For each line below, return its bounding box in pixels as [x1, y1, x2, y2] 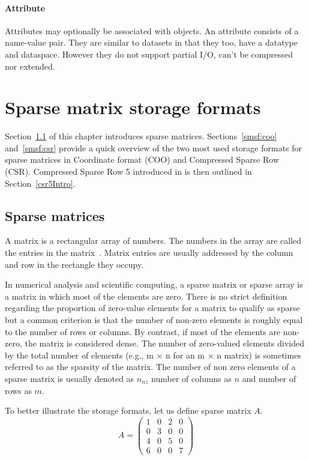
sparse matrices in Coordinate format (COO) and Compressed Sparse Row [5, 153, 280, 166]
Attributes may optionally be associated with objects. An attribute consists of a [5, 24, 299, 37]
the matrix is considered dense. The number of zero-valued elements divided [25, 337, 305, 350]
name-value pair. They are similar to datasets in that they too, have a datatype [5, 36, 298, 49]
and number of [242, 372, 296, 384]
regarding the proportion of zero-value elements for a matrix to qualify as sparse [5, 301, 300, 314]
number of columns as [151, 372, 232, 384]
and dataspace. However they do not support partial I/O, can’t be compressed [5, 47, 293, 60]
